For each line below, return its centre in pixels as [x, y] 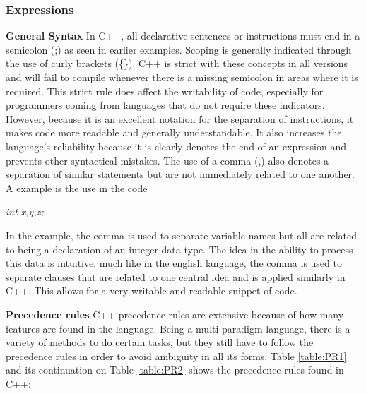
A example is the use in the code [77, 187]
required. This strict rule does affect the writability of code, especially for [165, 91]
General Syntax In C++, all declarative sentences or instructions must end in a [183, 36]
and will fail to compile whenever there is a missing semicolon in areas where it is [182, 77]
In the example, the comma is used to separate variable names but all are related [182, 235]
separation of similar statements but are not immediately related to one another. [180, 174]
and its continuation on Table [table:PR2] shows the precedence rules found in [175, 370]
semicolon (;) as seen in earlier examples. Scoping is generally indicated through [178, 49]
